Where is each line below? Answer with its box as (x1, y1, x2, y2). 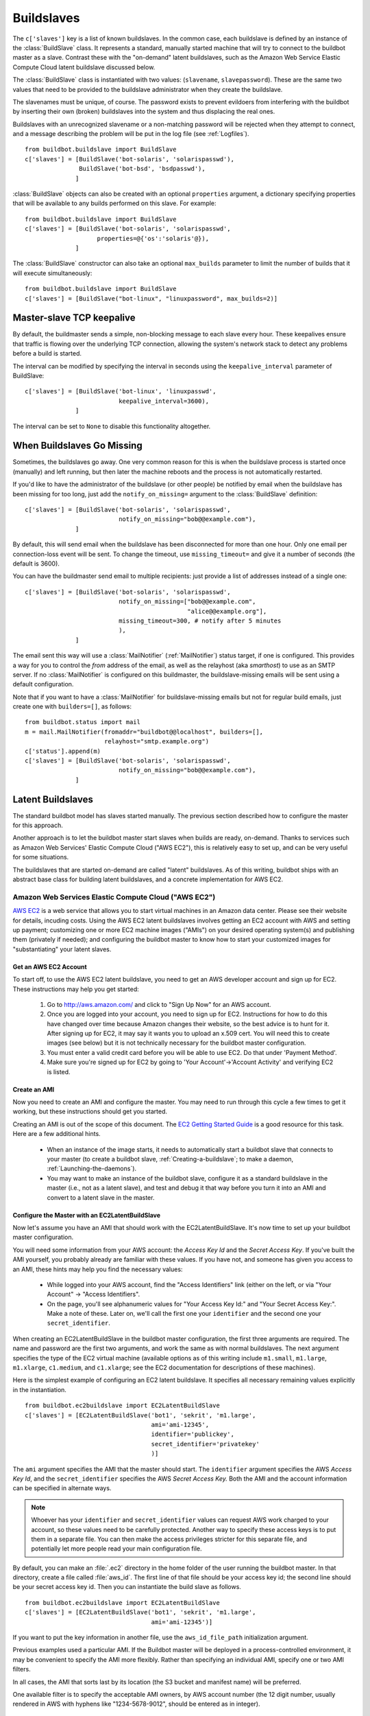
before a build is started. (12, 349, 82, 358)
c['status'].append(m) (25, 747, 101, 755)
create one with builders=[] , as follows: (12, 702, 132, 710)
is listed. (47, 1067, 71, 1076)
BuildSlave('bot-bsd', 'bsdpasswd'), (79, 165, 206, 173)
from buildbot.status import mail (25, 718, 140, 726)
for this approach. (12, 821, 63, 830)
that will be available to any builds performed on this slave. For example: (12, 199, 217, 207)
